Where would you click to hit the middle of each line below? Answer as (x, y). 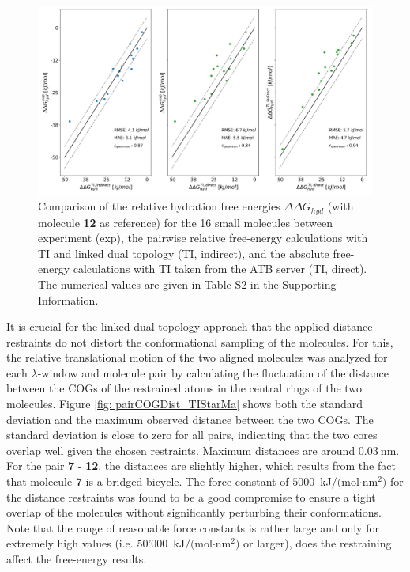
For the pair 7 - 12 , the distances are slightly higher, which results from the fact (201, 466)
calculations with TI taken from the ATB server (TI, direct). (220, 269)
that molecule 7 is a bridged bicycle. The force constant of (148, 481)
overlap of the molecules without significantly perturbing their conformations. (194, 512)
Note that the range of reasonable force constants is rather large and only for (193, 527)
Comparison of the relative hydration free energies (159, 206)
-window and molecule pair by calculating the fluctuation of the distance (213, 372)
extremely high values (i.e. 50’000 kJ (96, 543)
